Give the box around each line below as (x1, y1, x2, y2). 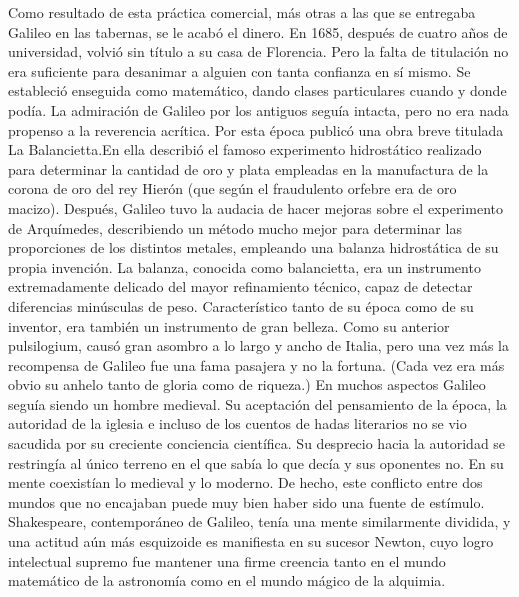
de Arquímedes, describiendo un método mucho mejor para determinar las (8, 217, 462, 238)
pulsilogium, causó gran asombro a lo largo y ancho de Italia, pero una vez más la (8, 335, 509, 356)
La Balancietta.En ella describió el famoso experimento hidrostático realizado (8, 139, 482, 160)
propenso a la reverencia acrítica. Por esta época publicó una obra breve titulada (8, 119, 504, 140)
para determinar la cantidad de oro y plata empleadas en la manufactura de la (8, 158, 489, 179)
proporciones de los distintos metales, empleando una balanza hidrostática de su (8, 237, 499, 258)
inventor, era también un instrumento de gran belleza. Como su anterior (8, 315, 450, 336)
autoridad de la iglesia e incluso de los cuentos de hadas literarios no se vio (8, 413, 467, 434)
